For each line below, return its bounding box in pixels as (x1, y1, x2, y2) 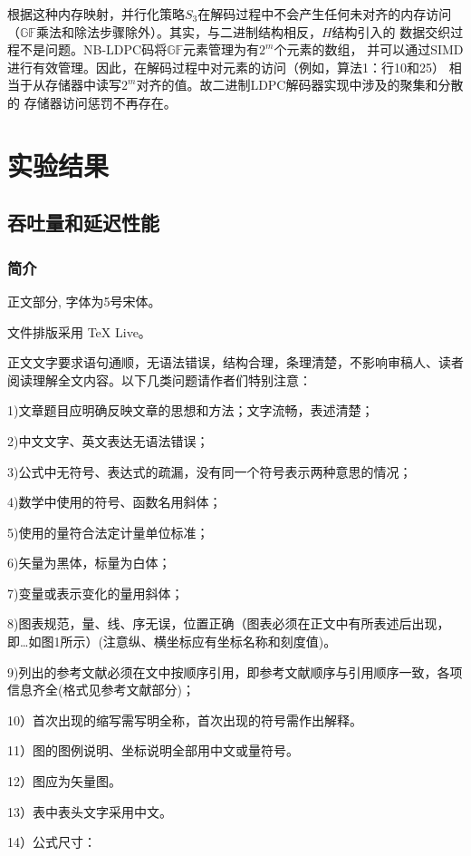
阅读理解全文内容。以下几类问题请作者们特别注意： (7, 370, 312, 389)
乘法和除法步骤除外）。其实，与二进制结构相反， (35, 22, 322, 41)
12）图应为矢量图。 (7, 772, 121, 791)
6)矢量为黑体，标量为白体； (7, 553, 171, 572)
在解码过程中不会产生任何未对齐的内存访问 (197, 5, 452, 23)
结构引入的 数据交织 (332, 22, 451, 41)
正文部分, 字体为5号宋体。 (7, 291, 161, 310)
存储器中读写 (44, 75, 121, 94)
